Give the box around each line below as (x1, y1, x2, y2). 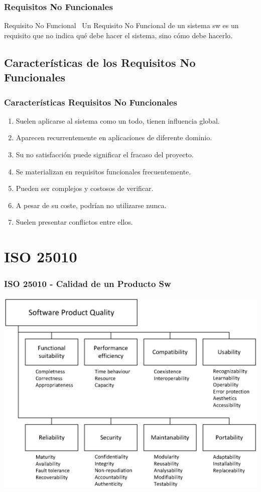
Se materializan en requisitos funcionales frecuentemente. (16, 166, 191, 176)
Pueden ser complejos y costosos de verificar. (16, 183, 154, 193)
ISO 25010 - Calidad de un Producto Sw (4, 277, 171, 290)
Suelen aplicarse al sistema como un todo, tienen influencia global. (16, 115, 220, 126)
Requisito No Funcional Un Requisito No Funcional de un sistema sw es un (4, 20, 239, 31)
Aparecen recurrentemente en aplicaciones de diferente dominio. (16, 132, 212, 143)
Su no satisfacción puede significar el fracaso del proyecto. (16, 149, 194, 159)
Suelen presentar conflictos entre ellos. (16, 217, 133, 227)
